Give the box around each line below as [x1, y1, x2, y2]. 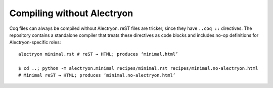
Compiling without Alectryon [9, 8, 133, 19]
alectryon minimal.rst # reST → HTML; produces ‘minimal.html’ [18, 51, 178, 57]
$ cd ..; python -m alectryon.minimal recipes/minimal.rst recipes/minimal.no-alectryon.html [18, 65, 258, 71]
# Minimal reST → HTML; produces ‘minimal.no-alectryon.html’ [18, 72, 176, 78]
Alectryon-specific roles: [9, 39, 61, 46]
